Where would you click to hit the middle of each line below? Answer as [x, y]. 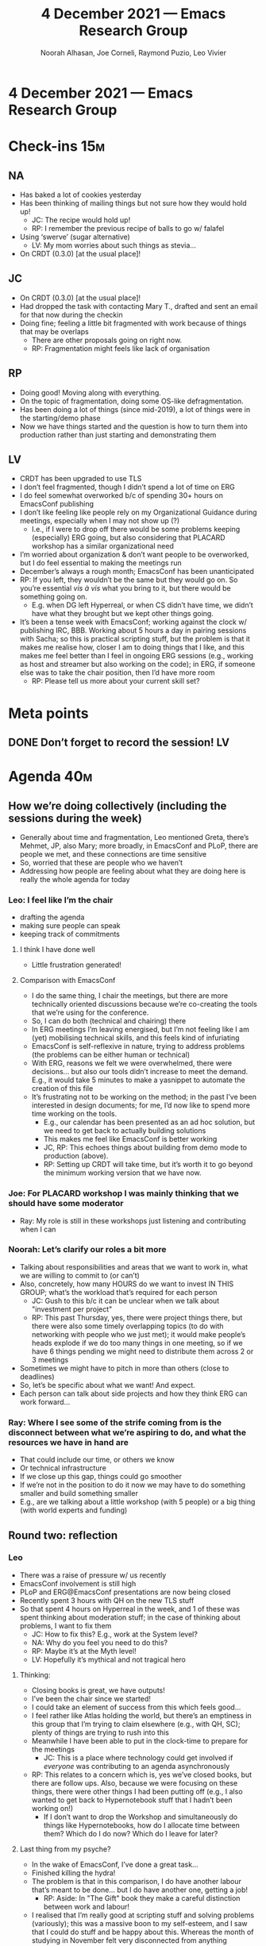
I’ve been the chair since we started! [91, 1698]
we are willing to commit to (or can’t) [80, 1275]
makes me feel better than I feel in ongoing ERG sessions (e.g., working [137, 656]
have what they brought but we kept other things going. [123, 614]
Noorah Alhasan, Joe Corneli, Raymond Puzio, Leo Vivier [133, 52]
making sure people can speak [70, 926]
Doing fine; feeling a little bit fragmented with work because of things [133, 323]
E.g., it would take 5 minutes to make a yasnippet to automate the [138, 1080]
